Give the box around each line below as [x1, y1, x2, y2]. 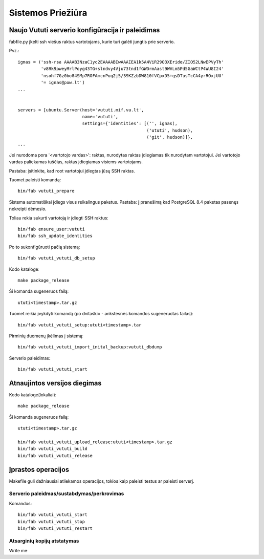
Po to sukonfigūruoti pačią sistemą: [9, 244, 80, 250]
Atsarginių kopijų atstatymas [9, 537, 79, 544]
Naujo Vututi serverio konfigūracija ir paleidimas [9, 26, 160, 34]
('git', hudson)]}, [146, 134, 193, 140]
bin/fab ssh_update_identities [18, 233, 93, 239]
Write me [9, 548, 28, 554]
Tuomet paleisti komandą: [9, 177, 61, 183]
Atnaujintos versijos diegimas [9, 379, 102, 387]
